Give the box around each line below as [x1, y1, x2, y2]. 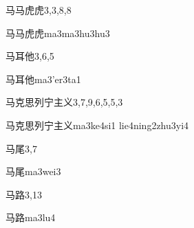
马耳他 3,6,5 [6, 49, 54, 63]
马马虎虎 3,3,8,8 [6, 3, 72, 16]
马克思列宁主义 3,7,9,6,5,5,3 [6, 95, 123, 109]
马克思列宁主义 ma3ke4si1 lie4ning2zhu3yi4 [6, 117, 189, 132]
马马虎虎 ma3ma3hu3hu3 [6, 25, 110, 40]
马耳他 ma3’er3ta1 [6, 71, 81, 86]
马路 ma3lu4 [6, 210, 56, 225]
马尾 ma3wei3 [6, 164, 61, 179]
